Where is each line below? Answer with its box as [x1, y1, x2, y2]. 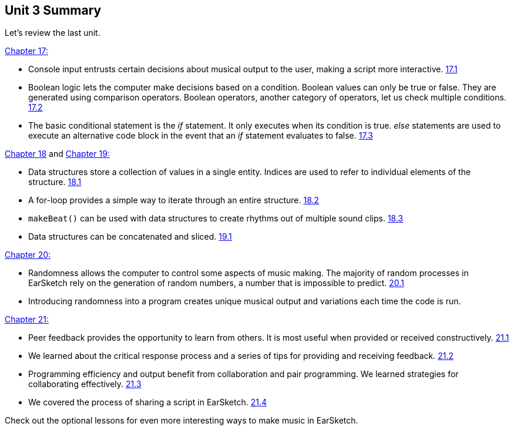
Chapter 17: [5, 46, 48, 56]
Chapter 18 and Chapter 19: [5, 149, 110, 159]
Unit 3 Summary [5, 3, 102, 18]
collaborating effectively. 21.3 [28, 379, 142, 389]
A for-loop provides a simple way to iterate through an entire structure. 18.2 [28, 195, 320, 206]
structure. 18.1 [28, 177, 82, 187]
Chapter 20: [5, 250, 51, 260]
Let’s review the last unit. [5, 28, 100, 38]
